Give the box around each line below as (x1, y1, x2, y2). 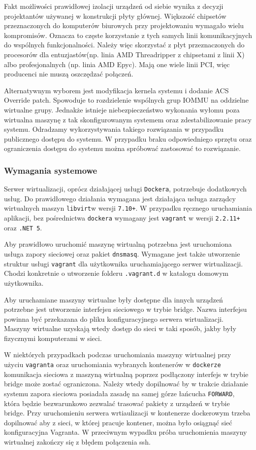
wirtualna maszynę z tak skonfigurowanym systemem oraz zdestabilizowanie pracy (4, 114, 252, 124)
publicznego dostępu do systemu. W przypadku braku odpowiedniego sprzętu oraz (4, 133, 252, 144)
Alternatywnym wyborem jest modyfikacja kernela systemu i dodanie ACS (4, 85, 229, 95)
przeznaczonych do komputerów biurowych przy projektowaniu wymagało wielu (4, 20, 244, 31)
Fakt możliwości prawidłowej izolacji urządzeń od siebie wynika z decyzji (4, 1, 224, 11)
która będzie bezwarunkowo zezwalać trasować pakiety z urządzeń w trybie (4, 398, 230, 408)
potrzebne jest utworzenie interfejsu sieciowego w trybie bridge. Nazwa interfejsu (4, 304, 247, 314)
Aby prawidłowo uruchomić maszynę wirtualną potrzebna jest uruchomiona (4, 239, 232, 249)
